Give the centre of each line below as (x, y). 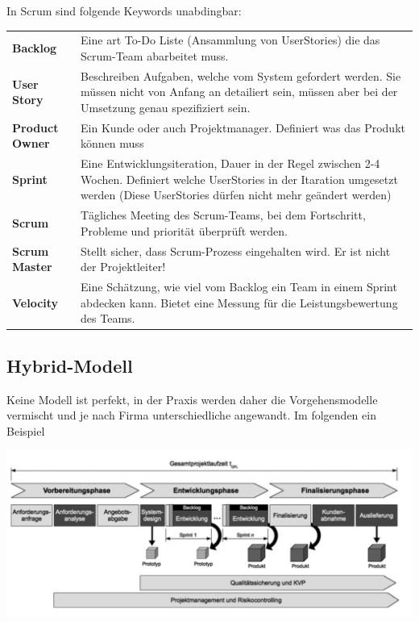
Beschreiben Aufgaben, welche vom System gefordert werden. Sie (241, 75)
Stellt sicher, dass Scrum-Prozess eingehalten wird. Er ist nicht (236, 250)
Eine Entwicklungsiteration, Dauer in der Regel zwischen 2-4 (230, 163)
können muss (112, 143)
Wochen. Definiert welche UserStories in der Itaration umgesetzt (239, 179)
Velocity (35, 302)
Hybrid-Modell (70, 365)
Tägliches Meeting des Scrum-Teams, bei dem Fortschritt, (223, 215)
